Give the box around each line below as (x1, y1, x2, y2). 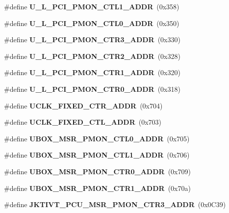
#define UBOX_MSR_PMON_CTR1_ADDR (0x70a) (4, 183, 191, 193)
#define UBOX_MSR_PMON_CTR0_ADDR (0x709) (4, 166, 191, 176)
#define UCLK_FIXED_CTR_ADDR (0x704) (4, 100, 163, 110)
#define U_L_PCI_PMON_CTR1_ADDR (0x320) (4, 67, 180, 78)
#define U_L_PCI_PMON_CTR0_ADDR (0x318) (4, 83, 180, 94)
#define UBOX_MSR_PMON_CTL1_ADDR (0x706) (4, 150, 190, 160)
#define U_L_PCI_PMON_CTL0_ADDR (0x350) (4, 18, 179, 28)
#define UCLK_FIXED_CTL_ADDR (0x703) (4, 117, 162, 127)
